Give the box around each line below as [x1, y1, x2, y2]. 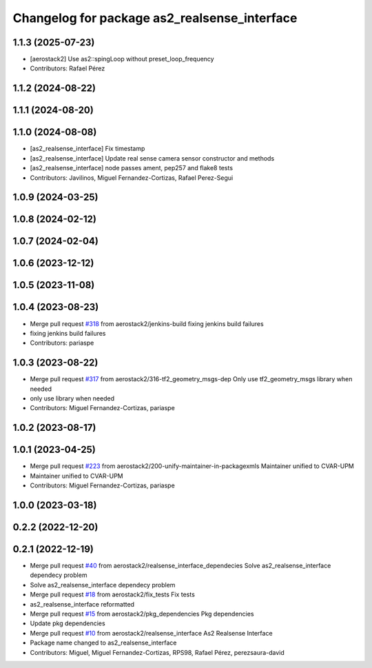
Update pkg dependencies [30, 619, 106, 627]
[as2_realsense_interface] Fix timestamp [30, 145, 145, 153]
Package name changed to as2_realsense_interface [30, 638, 177, 647]
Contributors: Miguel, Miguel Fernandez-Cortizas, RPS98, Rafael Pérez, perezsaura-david [30, 648, 285, 656]
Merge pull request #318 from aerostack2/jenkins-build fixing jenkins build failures [30, 319, 265, 327]
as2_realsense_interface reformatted [30, 600, 134, 608]
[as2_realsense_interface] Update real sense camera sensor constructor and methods [30, 154, 275, 162]
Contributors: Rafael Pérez [30, 64, 105, 72]
